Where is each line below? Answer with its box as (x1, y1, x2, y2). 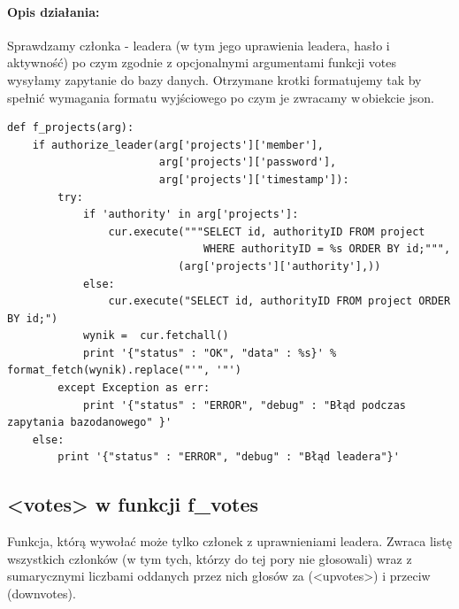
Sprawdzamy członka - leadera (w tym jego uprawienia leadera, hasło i (7, 35, 390, 54)
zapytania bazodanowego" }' (7, 416, 172, 429)
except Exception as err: (57, 382, 210, 395)
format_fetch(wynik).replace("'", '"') (7, 364, 241, 377)
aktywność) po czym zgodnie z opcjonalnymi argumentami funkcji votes (7, 53, 397, 72)
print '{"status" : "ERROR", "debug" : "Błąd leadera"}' (57, 451, 400, 464)
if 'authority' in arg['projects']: (82, 208, 299, 221)
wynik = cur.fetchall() (82, 329, 229, 343)
